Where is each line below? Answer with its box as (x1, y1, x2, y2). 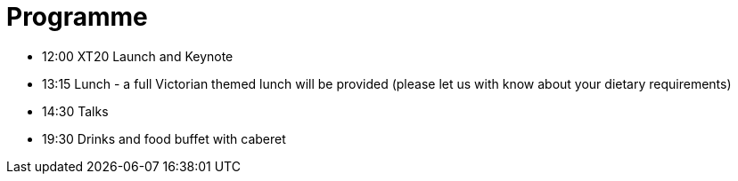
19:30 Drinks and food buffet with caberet (42, 130, 286, 146)
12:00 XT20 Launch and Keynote (42, 48, 234, 64)
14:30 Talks (42, 103, 109, 119)
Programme (6, 2, 148, 32)
